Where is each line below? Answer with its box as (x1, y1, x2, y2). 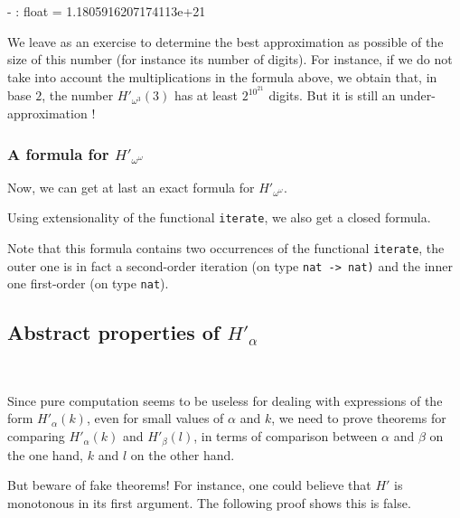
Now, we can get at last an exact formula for (7, 177, 255, 196)
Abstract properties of (7, 318, 221, 346)
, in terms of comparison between (193, 427, 378, 446)
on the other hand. (130, 445, 235, 464)
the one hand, (7, 445, 84, 464)
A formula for (7, 142, 109, 165)
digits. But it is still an (268, 86, 396, 105)
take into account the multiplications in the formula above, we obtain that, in (7, 67, 437, 86)
